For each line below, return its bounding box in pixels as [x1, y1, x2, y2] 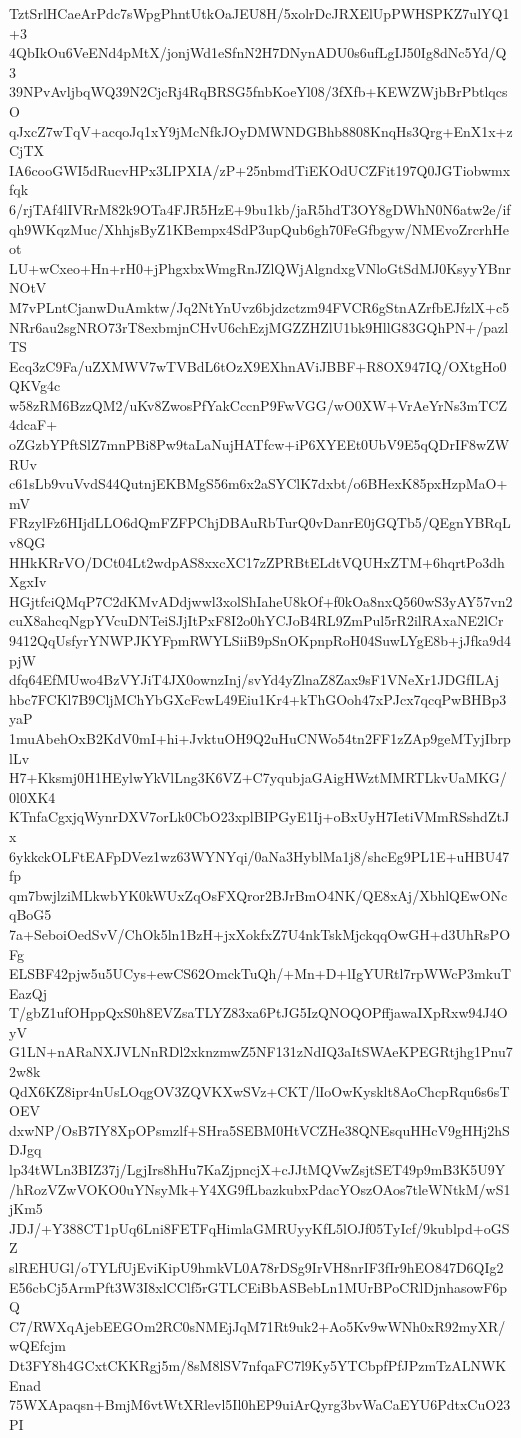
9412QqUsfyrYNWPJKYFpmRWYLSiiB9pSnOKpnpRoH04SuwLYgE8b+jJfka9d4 [9, 630, 511, 650]
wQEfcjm [9, 1335, 66, 1356]
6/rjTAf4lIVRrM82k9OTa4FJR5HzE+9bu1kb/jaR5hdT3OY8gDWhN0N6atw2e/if [9, 198, 511, 219]
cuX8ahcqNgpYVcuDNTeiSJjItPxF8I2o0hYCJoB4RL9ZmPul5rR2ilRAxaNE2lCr [9, 610, 504, 631]
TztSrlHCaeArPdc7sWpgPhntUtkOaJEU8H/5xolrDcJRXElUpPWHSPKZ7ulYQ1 [9, 3, 510, 23]
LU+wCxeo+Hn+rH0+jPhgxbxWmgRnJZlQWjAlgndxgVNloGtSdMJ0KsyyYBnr [9, 257, 512, 278]
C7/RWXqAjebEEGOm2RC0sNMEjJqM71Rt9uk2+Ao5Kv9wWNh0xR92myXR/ [9, 1315, 506, 1336]
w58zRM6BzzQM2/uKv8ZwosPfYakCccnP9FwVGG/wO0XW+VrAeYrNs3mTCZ [9, 394, 508, 415]
